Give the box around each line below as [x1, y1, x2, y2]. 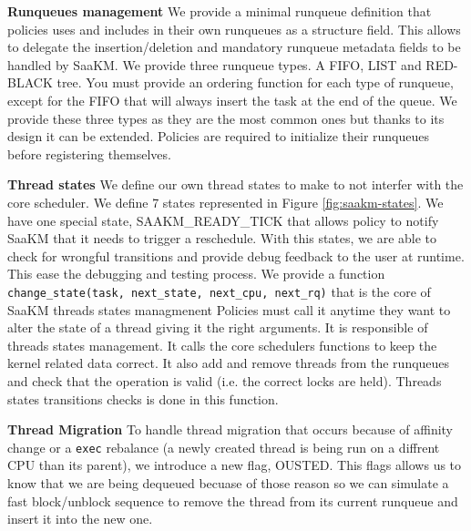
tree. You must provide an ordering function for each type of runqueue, [56, 73, 454, 92]
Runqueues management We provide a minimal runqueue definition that [7, 2, 432, 20]
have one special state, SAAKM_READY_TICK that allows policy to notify [7, 210, 439, 230]
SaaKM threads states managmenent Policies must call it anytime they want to [7, 300, 451, 319]
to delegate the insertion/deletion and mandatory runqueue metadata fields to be [7, 37, 461, 56]
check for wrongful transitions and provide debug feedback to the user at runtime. [7, 246, 465, 265]
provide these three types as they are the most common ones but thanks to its [7, 108, 445, 128]
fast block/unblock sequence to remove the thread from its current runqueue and [7, 491, 458, 510]
